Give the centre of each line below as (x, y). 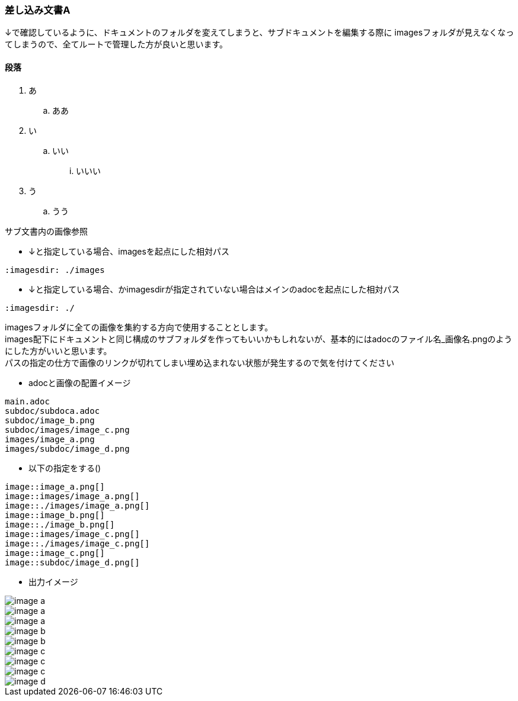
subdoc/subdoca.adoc (52, 411)
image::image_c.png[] (55, 553)
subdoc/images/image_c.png (67, 430)
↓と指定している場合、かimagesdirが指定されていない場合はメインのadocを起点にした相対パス (214, 289)
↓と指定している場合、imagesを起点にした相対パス (129, 251)
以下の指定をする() (65, 468)
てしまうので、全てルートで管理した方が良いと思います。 (116, 44)
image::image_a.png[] (55, 486)
